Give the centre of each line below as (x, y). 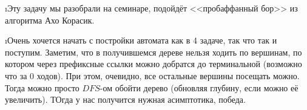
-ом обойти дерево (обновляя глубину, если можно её (199, 87)
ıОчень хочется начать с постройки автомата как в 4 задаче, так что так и (141, 40)
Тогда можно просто (42, 87)
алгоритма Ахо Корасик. (50, 20)
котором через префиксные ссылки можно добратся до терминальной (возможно (153, 64)
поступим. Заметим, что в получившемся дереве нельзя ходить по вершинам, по (153, 52)
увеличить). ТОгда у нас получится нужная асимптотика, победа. (125, 99)
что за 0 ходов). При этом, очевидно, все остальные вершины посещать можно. (152, 75)
